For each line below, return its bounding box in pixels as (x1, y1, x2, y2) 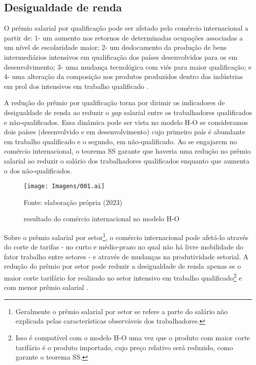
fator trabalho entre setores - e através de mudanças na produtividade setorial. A (4, 251, 249, 261)
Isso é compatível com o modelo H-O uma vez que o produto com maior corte (15, 332, 250, 343)
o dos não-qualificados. (4, 165, 72, 175)
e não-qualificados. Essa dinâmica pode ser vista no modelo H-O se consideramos (4, 117, 248, 127)
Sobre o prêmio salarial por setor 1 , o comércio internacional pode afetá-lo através (4, 230, 249, 242)
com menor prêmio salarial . (4, 282, 89, 292)
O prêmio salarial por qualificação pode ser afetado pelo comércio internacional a (4, 23, 249, 33)
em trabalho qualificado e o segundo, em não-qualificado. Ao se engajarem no (4, 136, 237, 146)
